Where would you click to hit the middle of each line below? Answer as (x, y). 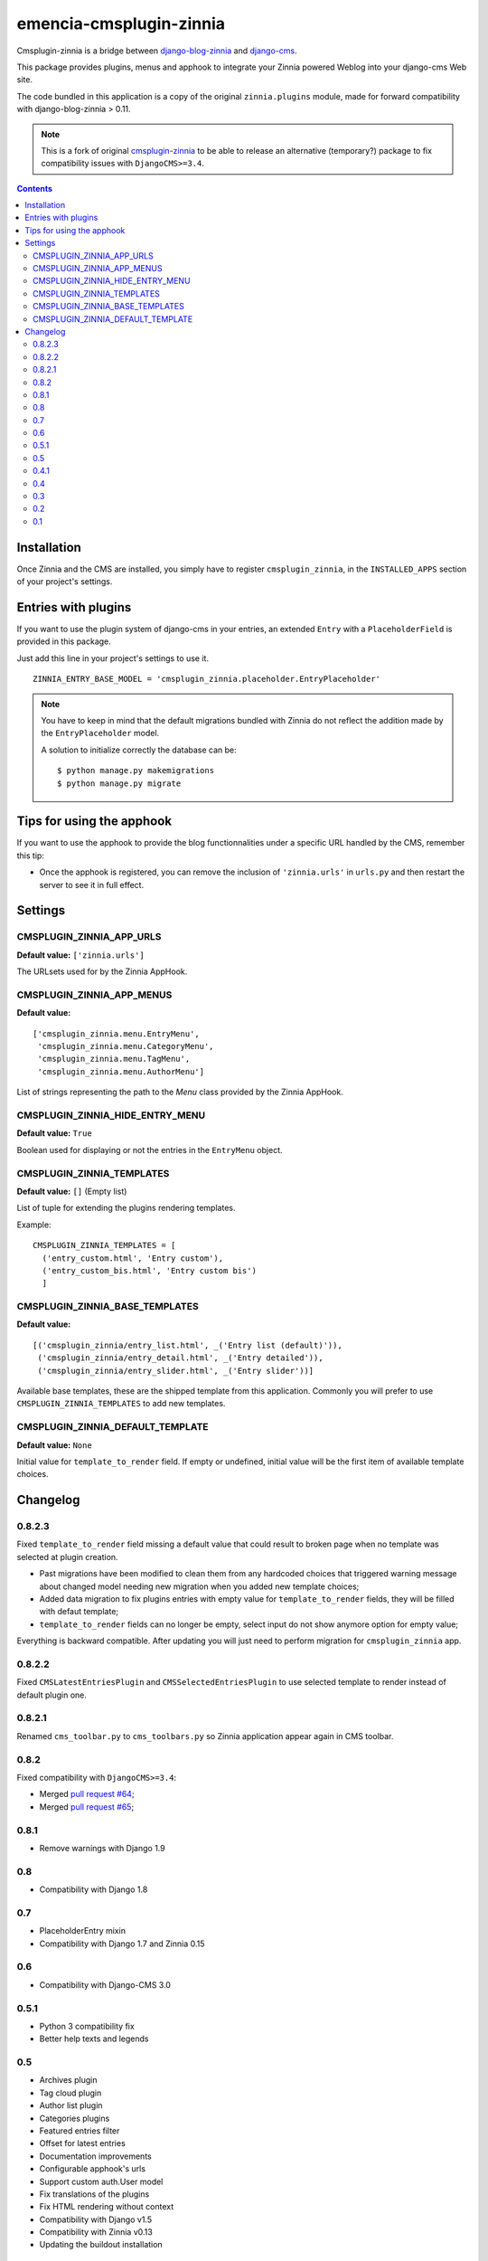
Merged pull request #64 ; (87, 1794)
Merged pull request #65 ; (87, 1807)
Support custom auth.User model (101, 2181)
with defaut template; (79, 1612)
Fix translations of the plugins (94, 2194)
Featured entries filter (80, 2131)
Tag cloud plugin (70, 2093)
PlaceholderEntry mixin (83, 1931)
